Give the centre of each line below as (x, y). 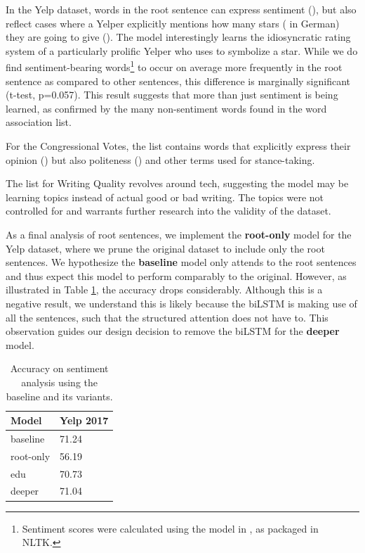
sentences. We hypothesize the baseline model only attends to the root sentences (181, 262)
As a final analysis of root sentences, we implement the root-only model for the (179, 234)
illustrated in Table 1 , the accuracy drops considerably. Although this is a (164, 290)
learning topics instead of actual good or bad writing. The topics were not (165, 197)
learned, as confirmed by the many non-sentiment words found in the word (166, 108)
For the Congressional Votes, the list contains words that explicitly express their (178, 146)
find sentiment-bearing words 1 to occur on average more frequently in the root (174, 66)
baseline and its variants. (59, 396)
